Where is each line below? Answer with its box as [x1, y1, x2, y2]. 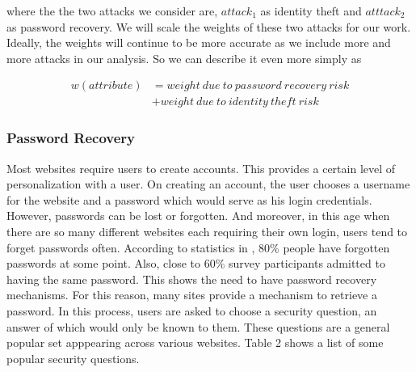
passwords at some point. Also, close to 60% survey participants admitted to [6, 255, 385, 272]
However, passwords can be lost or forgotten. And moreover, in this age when [6, 207, 390, 224]
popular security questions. [6, 349, 140, 366]
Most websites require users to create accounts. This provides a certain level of [6, 159, 396, 176]
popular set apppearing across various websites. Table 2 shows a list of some [6, 334, 384, 351]
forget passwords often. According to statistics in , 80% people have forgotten [6, 239, 390, 256]
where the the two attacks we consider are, [6, 2, 218, 19]
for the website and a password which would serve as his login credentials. [6, 191, 372, 208]
